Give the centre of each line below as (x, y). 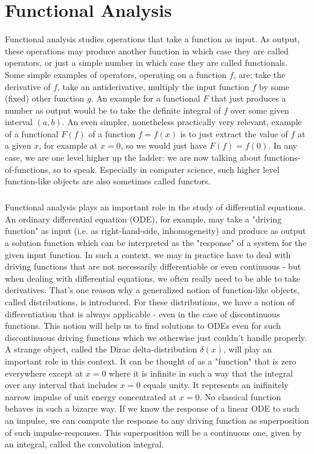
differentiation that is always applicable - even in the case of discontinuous (143, 313)
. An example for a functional (146, 98)
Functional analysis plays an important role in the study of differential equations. (155, 207)
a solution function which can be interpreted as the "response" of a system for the (156, 242)
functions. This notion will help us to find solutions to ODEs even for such (143, 326)
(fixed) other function (45, 98)
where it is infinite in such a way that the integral (201, 373)
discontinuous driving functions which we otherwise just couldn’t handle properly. (156, 337)
